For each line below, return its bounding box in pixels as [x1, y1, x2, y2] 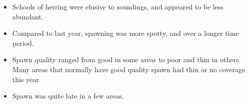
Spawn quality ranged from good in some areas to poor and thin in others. [12, 54, 241, 65]
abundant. [12, 11, 43, 21]
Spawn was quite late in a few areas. [12, 91, 124, 101]
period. [12, 37, 34, 48]
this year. [12, 74, 41, 84]
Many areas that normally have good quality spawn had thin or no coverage [12, 64, 245, 74]
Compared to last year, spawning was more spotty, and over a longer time [12, 28, 239, 38]
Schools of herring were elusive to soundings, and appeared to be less [12, 1, 223, 11]
